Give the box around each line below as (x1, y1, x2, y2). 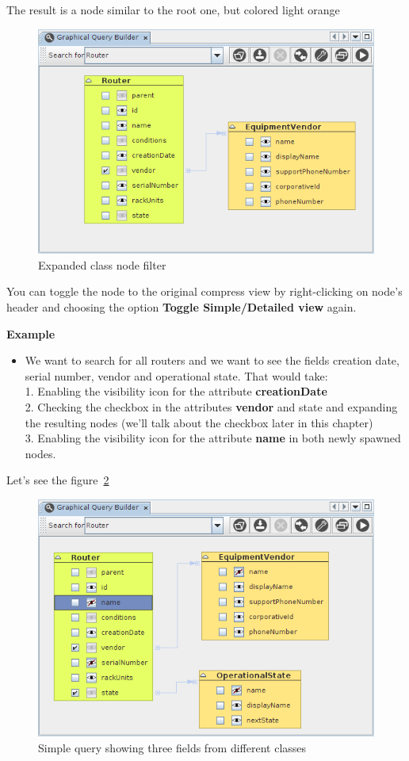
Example (6, 325, 55, 342)
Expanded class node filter (38, 256, 166, 273)
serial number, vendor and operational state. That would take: (25, 367, 328, 384)
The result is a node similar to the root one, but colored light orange (6, 2, 340, 17)
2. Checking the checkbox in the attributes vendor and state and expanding (25, 399, 398, 415)
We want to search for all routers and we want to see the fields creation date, (25, 352, 399, 369)
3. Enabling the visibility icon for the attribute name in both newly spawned (25, 430, 401, 446)
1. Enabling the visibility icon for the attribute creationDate (25, 383, 327, 400)
